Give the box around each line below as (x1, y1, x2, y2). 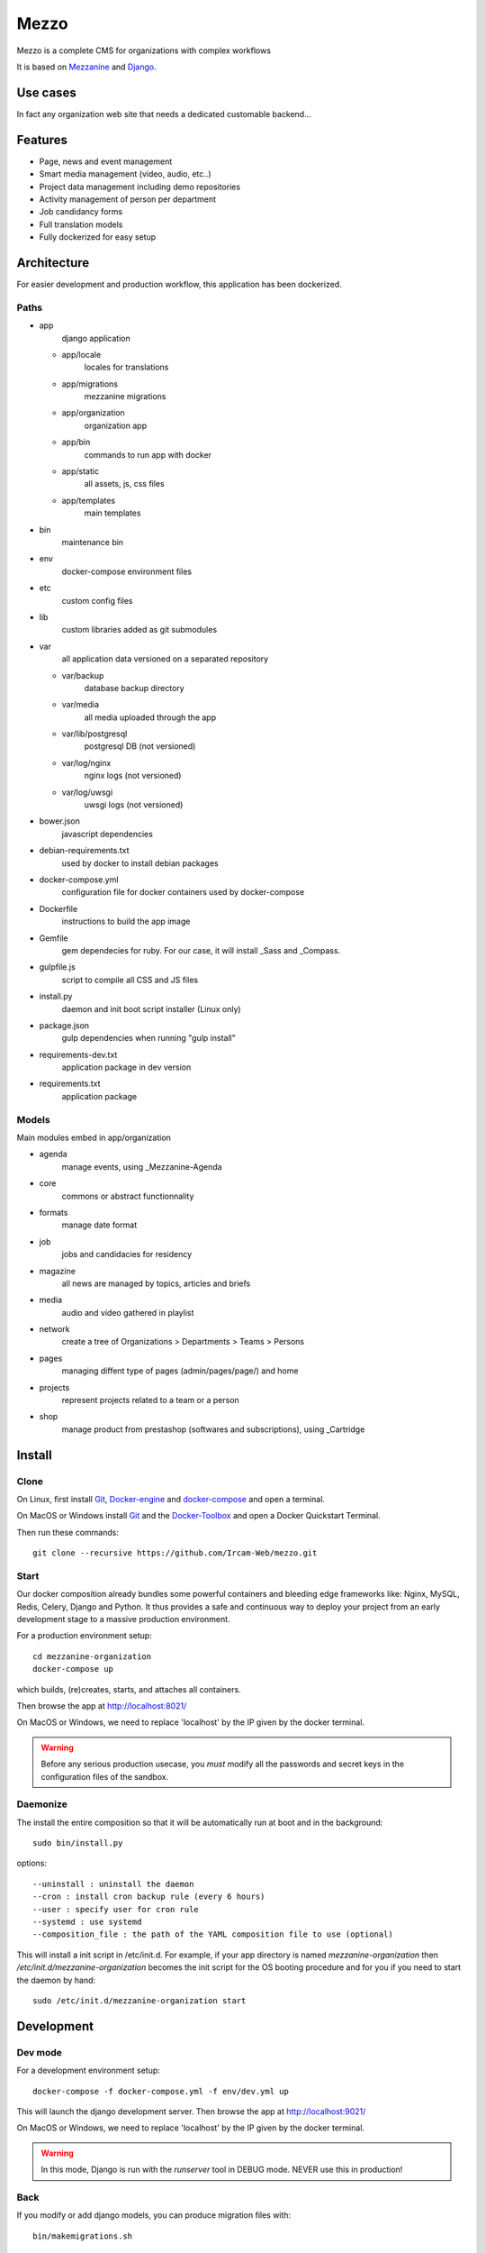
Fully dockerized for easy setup (39, 232, 157, 242)
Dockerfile (39, 903, 78, 914)
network (39, 1324, 70, 1335)
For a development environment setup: (16, 2065, 161, 2076)
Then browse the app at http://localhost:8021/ (16, 1701, 187, 1711)
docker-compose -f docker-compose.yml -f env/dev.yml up (32, 2086, 290, 2096)
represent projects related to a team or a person (61, 1395, 240, 1406)
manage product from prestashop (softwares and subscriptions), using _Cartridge (61, 1424, 365, 1435)
